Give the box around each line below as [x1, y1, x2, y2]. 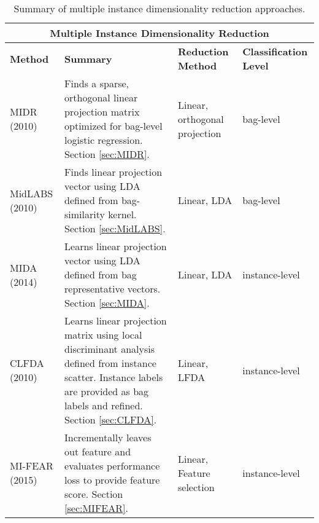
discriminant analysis [64, 342, 155, 356]
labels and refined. [64, 398, 143, 412]
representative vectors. [64, 281, 161, 296]
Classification [242, 44, 308, 58]
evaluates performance [64, 458, 160, 473]
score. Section [64, 487, 123, 501]
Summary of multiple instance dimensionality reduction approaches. [13, 1, 306, 15]
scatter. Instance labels [64, 370, 163, 384]
